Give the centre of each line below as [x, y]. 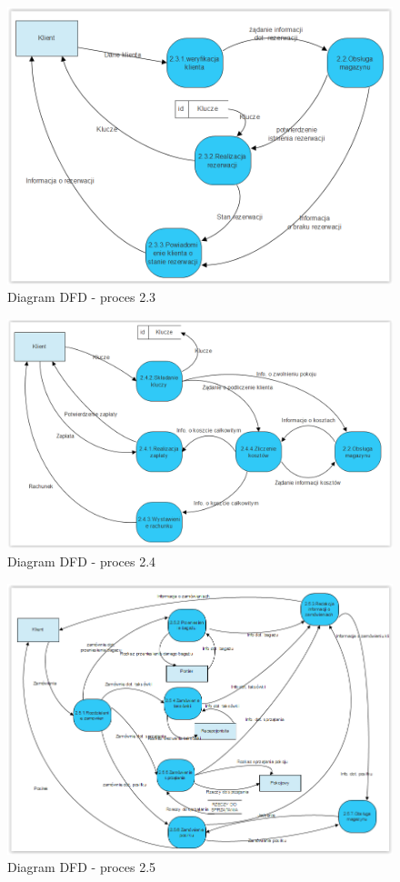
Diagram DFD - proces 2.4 [82, 561]
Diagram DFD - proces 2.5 [82, 867]
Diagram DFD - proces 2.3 [82, 297]
